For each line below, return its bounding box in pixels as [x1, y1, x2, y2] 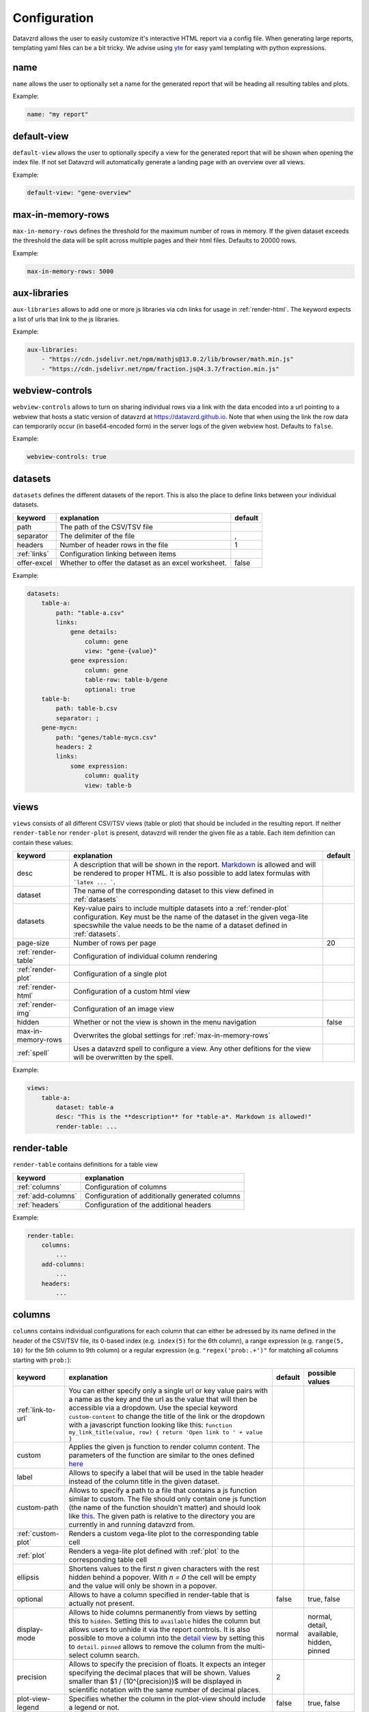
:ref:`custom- [16, 1529, 59, 1539]
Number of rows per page [72, 938, 156, 948]
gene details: [70, 628, 118, 636]
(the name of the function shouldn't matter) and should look [68, 1503, 261, 1513]
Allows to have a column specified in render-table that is [68, 1590, 250, 1600]
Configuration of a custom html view [72, 987, 191, 996]
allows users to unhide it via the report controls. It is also [68, 1625, 251, 1635]
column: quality [84, 772, 139, 780]
